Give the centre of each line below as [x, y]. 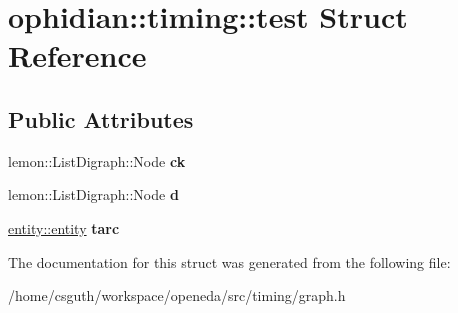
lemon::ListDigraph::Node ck [97, 160]
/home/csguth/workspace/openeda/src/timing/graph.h [177, 295]
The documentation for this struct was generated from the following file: [229, 261]
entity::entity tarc [64, 227]
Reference [77, 55]
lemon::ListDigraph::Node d [93, 194]
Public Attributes [101, 118]
